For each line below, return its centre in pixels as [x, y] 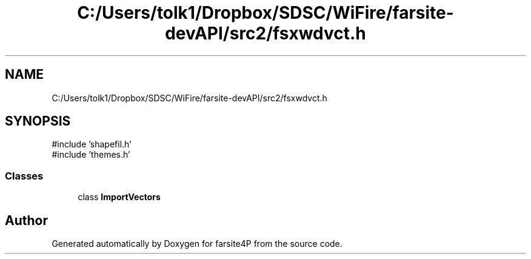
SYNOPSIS [38, 121]
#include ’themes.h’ [91, 155]
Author [26, 220]
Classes [24, 176]
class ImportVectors [119, 197]
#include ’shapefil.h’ [92, 144]
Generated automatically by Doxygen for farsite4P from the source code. [197, 244]
